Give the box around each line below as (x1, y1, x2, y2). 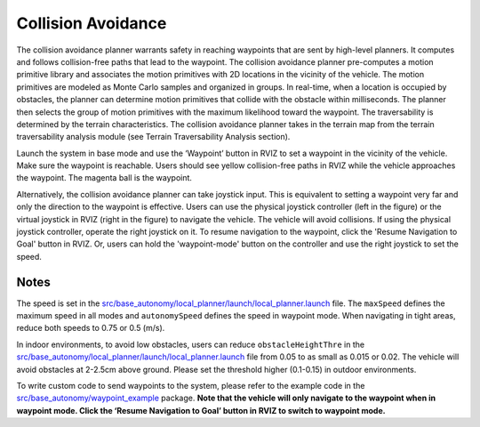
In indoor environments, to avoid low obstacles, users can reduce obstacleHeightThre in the (16, 339, 364, 350)
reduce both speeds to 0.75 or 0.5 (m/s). (16, 323, 165, 334)
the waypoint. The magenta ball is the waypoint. (16, 173, 193, 183)
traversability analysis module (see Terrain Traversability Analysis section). (16, 132, 291, 142)
